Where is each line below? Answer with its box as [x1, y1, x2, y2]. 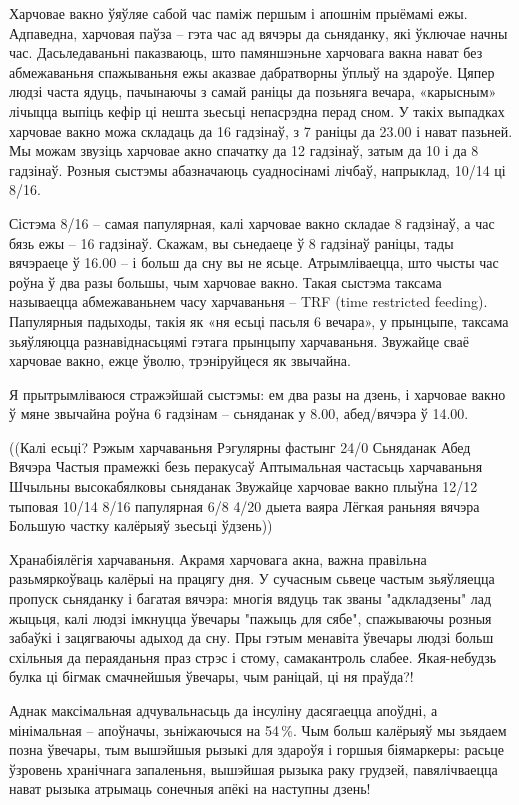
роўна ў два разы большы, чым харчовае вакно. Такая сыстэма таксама [9, 271, 442, 292]
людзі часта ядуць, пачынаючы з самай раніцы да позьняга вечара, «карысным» [9, 81, 497, 102]
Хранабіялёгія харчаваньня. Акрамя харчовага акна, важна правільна [9, 548, 427, 569]
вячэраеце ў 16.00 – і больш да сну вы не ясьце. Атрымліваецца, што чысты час [9, 252, 499, 273]
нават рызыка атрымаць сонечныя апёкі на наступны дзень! [9, 778, 371, 799]
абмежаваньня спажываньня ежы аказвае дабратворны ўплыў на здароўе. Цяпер [9, 61, 495, 82]
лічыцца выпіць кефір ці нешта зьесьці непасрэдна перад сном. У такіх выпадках [9, 100, 505, 121]
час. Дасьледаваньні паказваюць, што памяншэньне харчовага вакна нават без [9, 42, 483, 63]
